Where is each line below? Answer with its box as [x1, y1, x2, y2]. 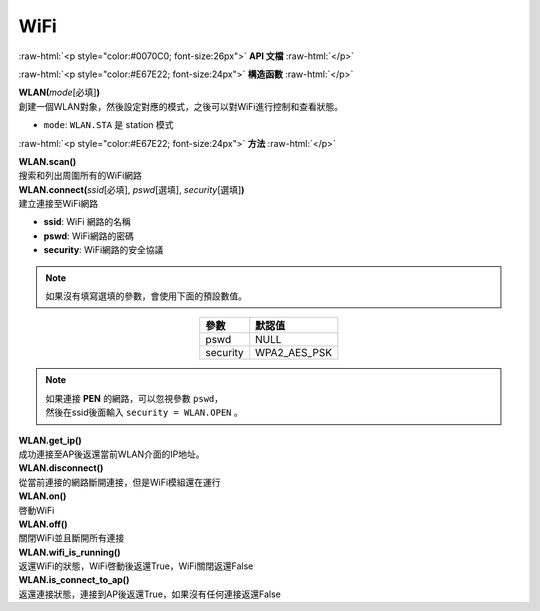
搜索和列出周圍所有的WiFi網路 [18, 170, 142, 182]
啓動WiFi [18, 504, 55, 516]
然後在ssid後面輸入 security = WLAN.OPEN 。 [45, 406, 244, 419]
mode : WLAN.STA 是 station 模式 [43, 119, 174, 131]
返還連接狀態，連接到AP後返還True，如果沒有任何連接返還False [18, 588, 282, 600]
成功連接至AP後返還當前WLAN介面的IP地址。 [18, 448, 205, 460]
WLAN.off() [18, 518, 68, 530]
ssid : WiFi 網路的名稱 [43, 216, 132, 228]
